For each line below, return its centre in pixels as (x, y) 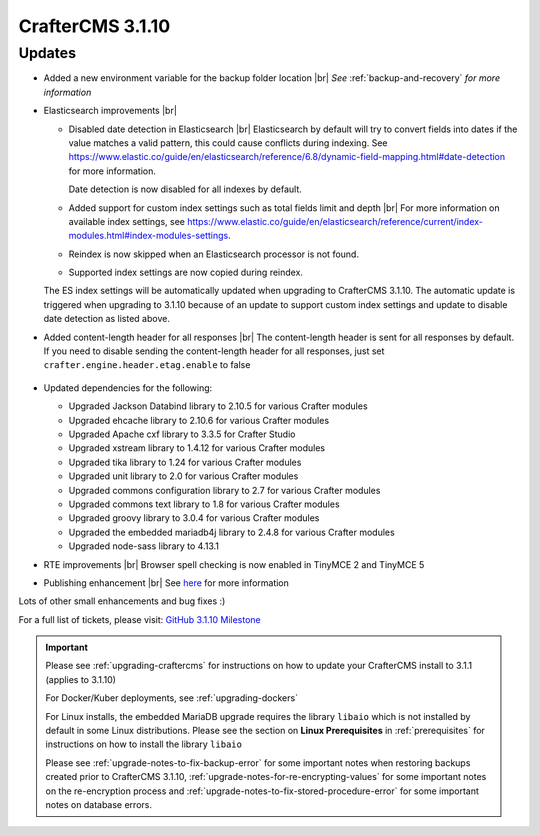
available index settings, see (126, 221)
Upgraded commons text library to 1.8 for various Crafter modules (204, 504)
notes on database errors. (98, 804)
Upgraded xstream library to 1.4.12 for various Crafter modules (196, 448)
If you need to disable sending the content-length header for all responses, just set (214, 351)
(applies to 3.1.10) (81, 679)
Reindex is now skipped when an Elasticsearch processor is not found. (214, 254)
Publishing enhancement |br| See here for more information (166, 582)
